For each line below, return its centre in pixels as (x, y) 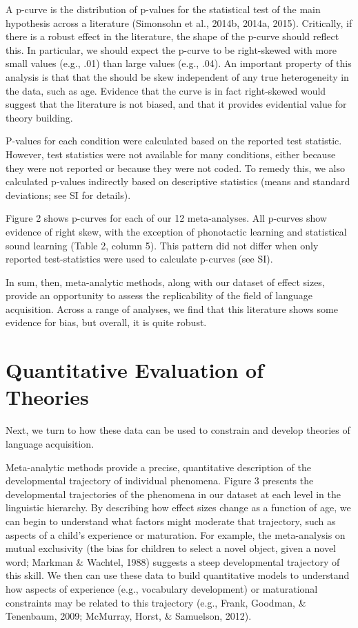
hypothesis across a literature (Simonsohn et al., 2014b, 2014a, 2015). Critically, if (179, 22)
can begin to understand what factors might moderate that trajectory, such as (171, 521)
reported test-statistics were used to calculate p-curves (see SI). (139, 259)
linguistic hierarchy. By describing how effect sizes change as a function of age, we (178, 507)
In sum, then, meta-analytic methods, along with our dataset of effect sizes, (165, 282)
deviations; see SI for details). (68, 194)
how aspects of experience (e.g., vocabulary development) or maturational (162, 588)
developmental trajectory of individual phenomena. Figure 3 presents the (160, 480)
